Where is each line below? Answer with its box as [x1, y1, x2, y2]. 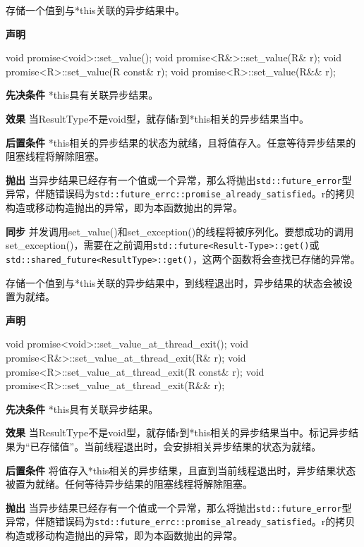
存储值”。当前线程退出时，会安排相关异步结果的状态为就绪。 [40, 438, 322, 453]
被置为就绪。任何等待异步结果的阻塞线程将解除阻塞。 [6, 477, 253, 491]
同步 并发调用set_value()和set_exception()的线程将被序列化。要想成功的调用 [6, 223, 354, 238]
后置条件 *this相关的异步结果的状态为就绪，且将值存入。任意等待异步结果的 [6, 135, 356, 149]
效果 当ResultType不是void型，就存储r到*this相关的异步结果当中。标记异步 [6, 425, 349, 440]
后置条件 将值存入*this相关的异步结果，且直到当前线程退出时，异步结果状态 [6, 462, 356, 477]
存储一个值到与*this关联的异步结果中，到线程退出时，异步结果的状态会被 [6, 275, 343, 290]
